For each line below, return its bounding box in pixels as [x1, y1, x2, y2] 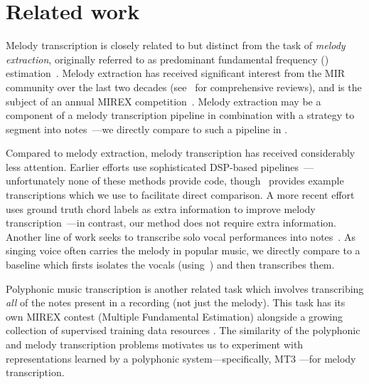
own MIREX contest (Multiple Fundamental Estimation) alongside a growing [6, 308, 343, 323]
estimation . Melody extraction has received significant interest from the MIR [6, 66, 346, 81]
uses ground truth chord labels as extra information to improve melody [6, 201, 316, 216]
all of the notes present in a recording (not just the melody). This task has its [6, 295, 346, 310]
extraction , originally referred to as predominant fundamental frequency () [6, 51, 329, 66]
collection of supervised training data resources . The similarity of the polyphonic [6, 323, 360, 338]
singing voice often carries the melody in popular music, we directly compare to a [6, 243, 360, 258]
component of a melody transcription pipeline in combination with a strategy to [6, 108, 355, 123]
